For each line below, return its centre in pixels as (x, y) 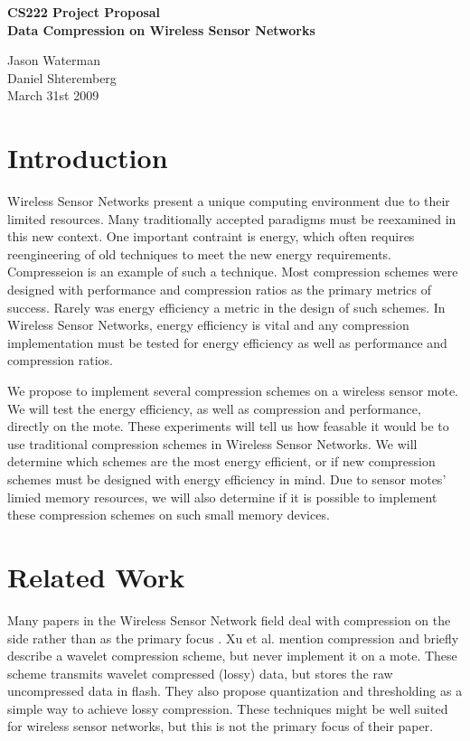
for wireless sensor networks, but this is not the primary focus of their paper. (221, 726)
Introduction (88, 158)
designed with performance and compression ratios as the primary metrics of (219, 290)
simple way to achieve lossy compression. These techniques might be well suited (228, 708)
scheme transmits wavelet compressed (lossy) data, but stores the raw (200, 673)
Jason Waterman (54, 60)
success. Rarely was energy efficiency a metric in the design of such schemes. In (226, 307)
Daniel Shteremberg (62, 77)
